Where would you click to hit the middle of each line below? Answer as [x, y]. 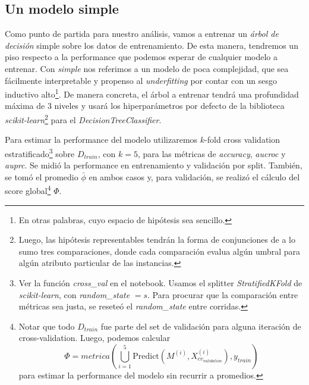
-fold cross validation [242, 140]
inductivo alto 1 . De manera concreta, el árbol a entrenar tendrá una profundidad [152, 93]
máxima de [25, 106]
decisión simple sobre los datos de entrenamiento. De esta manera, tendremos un [152, 45]
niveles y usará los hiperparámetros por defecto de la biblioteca [169, 106]
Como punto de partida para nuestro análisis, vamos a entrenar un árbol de [142, 34]
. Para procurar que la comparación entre [223, 294]
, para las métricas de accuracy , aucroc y [212, 153]
